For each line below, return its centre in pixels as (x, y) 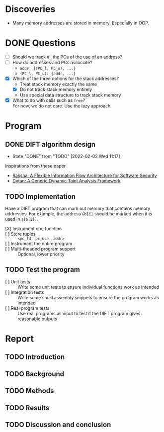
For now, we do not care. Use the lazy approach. (62, 106)
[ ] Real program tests (27, 308)
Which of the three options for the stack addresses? (66, 79)
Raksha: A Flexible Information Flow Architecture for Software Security (85, 175)
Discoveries (30, 9)
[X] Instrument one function (34, 229)
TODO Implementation (41, 197)
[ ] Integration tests (25, 292)
